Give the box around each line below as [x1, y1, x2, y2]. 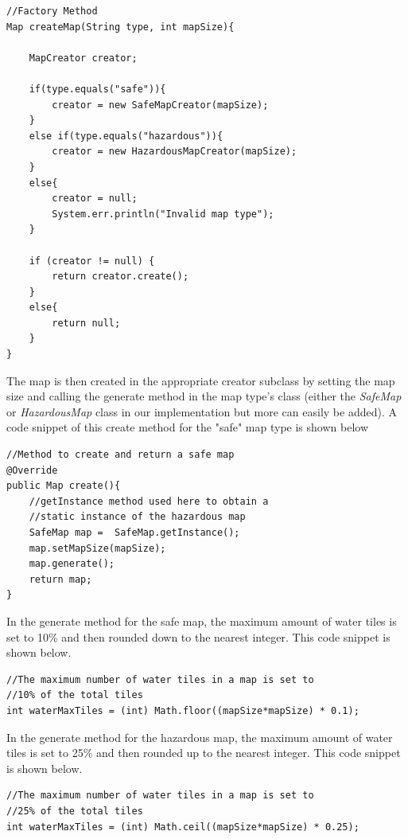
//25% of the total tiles [6, 805, 143, 817]
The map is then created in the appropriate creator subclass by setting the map [6, 372, 395, 388]
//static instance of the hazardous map [29, 511, 246, 523]
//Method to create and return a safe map [6, 449, 235, 461]
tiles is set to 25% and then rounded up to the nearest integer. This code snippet [6, 744, 401, 761]
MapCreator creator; [29, 52, 138, 64]
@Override [6, 464, 58, 476]
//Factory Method [6, 6, 98, 17]
